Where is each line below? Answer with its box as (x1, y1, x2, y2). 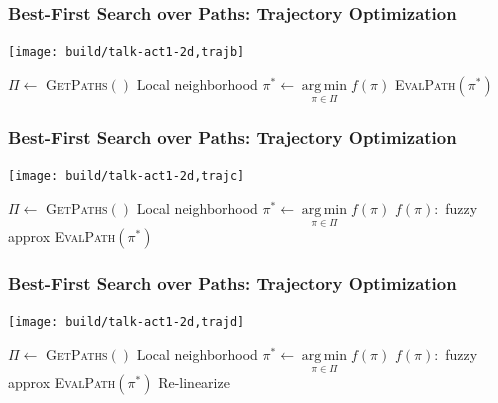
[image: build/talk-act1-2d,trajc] (8, 169, 245, 184)
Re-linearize (158, 372, 230, 393)
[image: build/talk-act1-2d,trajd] (8, 315, 245, 330)
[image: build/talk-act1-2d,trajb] (8, 45, 245, 60)
